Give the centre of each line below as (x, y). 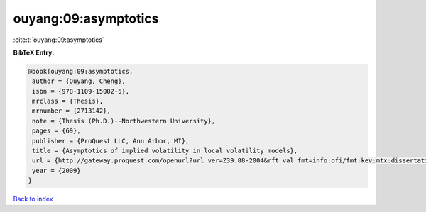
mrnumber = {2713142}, (72, 111)
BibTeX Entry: (34, 52)
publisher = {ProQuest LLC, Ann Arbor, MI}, (111, 141)
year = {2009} (56, 171)
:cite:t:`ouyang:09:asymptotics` (59, 40)
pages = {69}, (56, 131)
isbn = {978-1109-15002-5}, (81, 91)
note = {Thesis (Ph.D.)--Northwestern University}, (124, 121)
